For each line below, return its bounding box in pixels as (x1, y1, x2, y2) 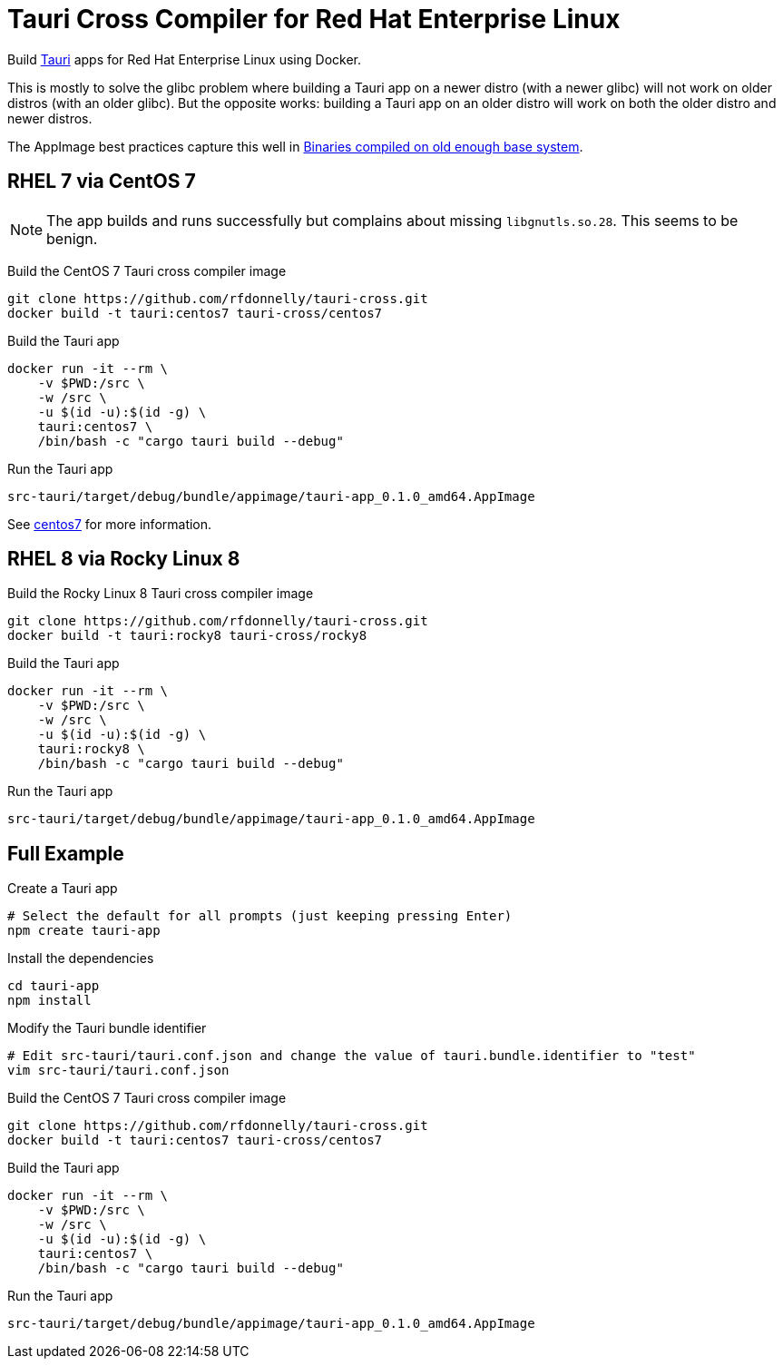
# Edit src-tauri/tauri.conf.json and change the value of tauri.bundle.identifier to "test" (7, 1048, 696, 1064)
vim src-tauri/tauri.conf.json (7, 1063, 230, 1078)
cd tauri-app (7, 978, 100, 994)
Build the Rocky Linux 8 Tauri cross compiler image (7, 585, 314, 602)
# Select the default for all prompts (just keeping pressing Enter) (7, 909, 513, 924)
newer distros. (7, 110, 93, 126)
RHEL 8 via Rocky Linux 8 (7, 547, 240, 571)
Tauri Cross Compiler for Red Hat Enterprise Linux (7, 4, 621, 34)
